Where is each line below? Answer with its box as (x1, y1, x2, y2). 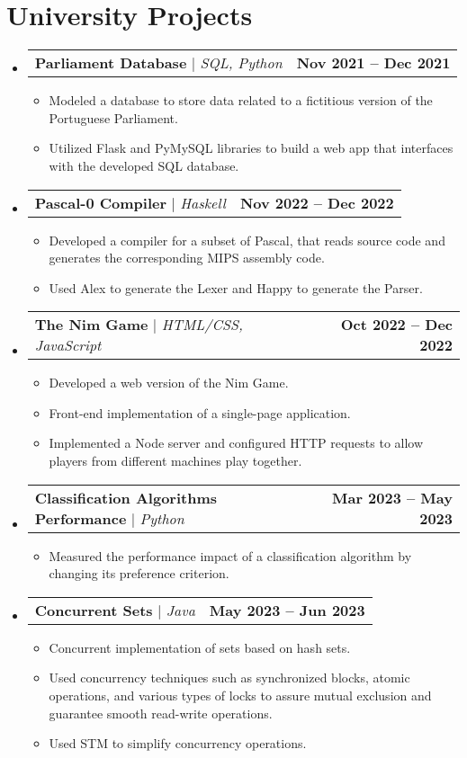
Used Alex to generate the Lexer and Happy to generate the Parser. (49, 278, 423, 297)
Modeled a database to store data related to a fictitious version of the (49, 91, 433, 110)
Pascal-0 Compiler (34, 192, 167, 213)
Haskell (180, 192, 226, 213)
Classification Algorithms (34, 486, 217, 508)
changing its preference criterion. (49, 564, 229, 583)
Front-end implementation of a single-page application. (49, 403, 351, 422)
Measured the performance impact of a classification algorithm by (49, 546, 412, 565)
